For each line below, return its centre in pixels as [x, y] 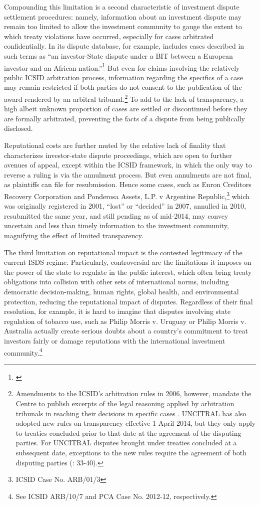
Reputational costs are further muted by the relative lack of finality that [115, 145]
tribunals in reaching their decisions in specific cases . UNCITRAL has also [131, 413]
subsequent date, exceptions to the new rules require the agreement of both [131, 452]
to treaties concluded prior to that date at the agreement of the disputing [128, 433]
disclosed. [18, 128]
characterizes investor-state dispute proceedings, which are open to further [118, 155]
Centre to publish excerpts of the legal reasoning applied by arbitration [125, 403]
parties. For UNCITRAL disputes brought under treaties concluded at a [126, 443]
